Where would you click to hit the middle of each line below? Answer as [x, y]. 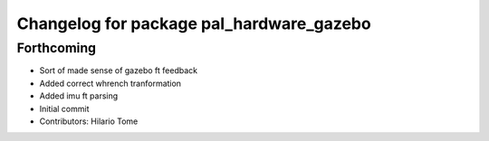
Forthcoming [57, 48]
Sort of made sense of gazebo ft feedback [119, 70]
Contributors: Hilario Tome [89, 121]
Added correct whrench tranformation [110, 83]
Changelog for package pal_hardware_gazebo [194, 23]
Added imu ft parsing [79, 96]
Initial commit [64, 108]
